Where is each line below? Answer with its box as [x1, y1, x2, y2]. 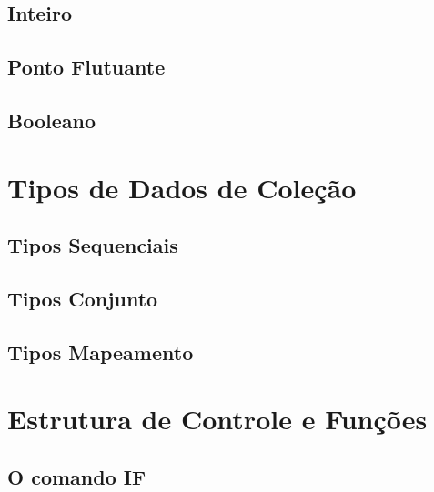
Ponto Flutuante [7, 53, 166, 81]
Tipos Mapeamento [7, 337, 194, 366]
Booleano [7, 105, 96, 134]
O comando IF [7, 462, 146, 490]
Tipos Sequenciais [7, 231, 178, 259]
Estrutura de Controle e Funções [7, 400, 428, 437]
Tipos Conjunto [7, 284, 158, 312]
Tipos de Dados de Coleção [7, 168, 357, 206]
